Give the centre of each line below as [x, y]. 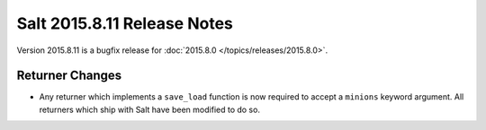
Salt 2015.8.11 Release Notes [125, 23]
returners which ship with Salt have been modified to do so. [150, 109]
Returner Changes [69, 76]
